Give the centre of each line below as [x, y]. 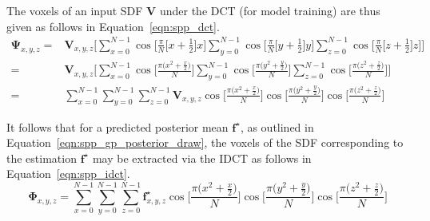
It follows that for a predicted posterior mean [117, 126]
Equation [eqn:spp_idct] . [68, 174]
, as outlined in [277, 126]
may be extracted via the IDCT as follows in [202, 158]
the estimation [42, 158]
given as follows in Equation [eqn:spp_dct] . [113, 26]
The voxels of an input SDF [75, 10]
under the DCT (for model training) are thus [270, 10]
